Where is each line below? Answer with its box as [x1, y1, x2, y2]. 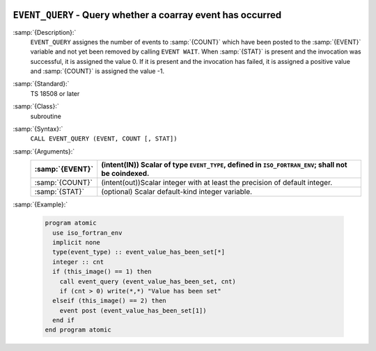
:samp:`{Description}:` [13, 28, 77, 36]
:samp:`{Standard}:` [13, 80, 70, 88]
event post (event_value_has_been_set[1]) [59, 307, 207, 314]
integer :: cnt [52, 258, 104, 266]
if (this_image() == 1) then [52, 268, 152, 276]
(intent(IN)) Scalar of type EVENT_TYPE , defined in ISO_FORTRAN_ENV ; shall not [101, 160, 347, 170]
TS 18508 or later [30, 89, 80, 97]
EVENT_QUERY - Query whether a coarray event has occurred [13, 9, 282, 21]
